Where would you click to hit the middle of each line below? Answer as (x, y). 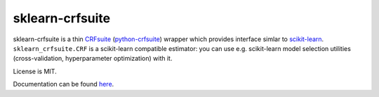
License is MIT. (35, 71)
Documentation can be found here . (64, 84)
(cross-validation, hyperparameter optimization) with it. (93, 59)
